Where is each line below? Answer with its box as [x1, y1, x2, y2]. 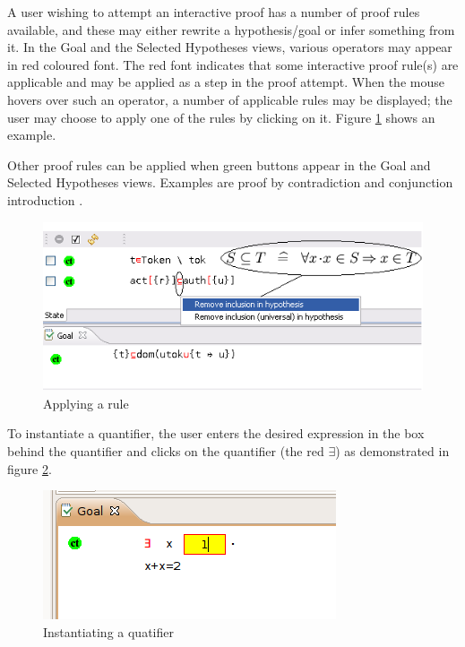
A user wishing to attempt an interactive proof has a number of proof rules [7, 3, 420, 21]
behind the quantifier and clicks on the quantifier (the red [7, 441, 324, 460]
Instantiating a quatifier [43, 622, 174, 641]
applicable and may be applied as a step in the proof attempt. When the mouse [7, 73, 444, 91]
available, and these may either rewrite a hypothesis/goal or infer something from [7, 20, 455, 39]
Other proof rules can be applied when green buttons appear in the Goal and [7, 155, 431, 174]
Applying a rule [43, 393, 129, 412]
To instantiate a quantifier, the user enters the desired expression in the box [7, 424, 425, 443]
